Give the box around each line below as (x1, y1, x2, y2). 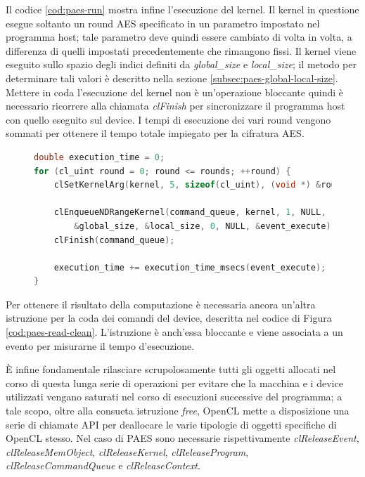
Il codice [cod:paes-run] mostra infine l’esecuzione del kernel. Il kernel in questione (6, 2, 359, 16)
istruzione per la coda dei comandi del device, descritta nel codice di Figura (6, 311, 332, 325)
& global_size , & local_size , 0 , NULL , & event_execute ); (74, 221, 336, 231)
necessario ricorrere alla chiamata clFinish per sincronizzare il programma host (6, 98, 345, 113)
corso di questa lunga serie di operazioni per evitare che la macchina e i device (6, 375, 343, 390)
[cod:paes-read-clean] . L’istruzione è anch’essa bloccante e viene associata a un (6, 325, 343, 339)
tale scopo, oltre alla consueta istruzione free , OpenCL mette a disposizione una (6, 403, 350, 418)
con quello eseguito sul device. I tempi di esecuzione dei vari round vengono (6, 112, 331, 126)
